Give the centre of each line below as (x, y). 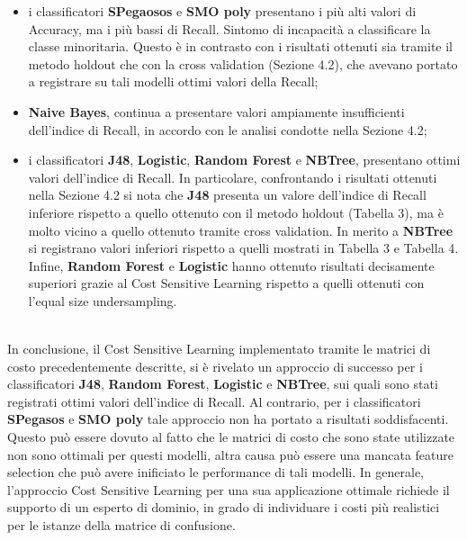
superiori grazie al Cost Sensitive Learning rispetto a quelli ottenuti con (226, 283)
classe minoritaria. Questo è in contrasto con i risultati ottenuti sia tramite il (240, 46)
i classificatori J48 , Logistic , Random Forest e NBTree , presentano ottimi (244, 160)
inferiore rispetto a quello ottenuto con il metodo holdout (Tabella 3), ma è (236, 212)
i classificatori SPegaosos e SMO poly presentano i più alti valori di (222, 11)
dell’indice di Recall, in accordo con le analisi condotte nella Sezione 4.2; (228, 129)
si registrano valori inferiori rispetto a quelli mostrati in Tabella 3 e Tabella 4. (243, 248)
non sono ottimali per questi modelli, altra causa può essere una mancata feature (230, 454)
